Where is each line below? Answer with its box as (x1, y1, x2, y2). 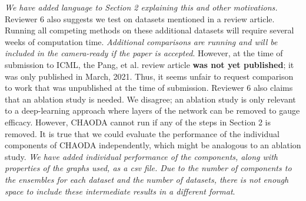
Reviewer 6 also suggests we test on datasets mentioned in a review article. (5, 12, 275, 25)
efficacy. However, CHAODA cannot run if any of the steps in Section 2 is (5, 115, 271, 128)
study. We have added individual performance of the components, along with (5, 150, 278, 162)
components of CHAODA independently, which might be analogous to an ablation (5, 139, 301, 151)
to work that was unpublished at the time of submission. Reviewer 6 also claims (5, 81, 293, 94)
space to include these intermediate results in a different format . (5, 185, 235, 197)
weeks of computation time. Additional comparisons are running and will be (5, 35, 278, 47)
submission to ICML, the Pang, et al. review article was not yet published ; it (5, 58, 294, 70)
